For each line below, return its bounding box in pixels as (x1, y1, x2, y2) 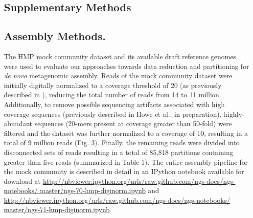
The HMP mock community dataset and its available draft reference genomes (4, 51, 236, 61)
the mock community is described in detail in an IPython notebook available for (4, 166, 244, 176)
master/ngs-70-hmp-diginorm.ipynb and (40, 185, 159, 196)
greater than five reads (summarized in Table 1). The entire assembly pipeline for (4, 156, 248, 167)
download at (4, 175, 41, 186)
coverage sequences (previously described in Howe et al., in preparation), (4, 109, 222, 119)
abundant (4, 118, 32, 129)
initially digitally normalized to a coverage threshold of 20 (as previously (4, 80, 222, 90)
